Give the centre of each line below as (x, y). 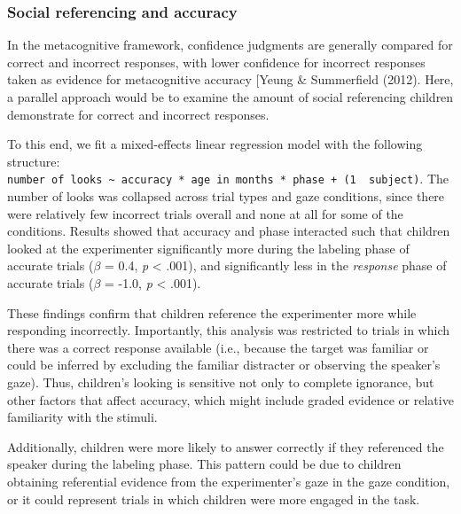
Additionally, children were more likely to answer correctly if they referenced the (226, 446)
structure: (34, 161)
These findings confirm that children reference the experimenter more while (212, 312)
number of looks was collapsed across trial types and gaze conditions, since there (226, 196)
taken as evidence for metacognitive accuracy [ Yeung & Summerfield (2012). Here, (230, 79)
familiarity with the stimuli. (82, 417)
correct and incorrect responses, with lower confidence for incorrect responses (216, 62)
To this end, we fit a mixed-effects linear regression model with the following (215, 144)
